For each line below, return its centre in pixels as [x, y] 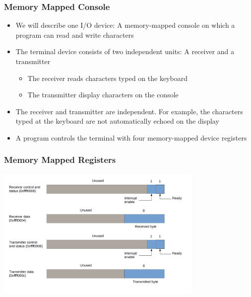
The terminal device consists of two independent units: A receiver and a [125, 51]
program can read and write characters [75, 35]
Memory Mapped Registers [60, 160]
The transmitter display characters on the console [103, 95]
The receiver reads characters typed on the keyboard [107, 78]
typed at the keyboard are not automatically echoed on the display [117, 121]
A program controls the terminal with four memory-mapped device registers [131, 137]
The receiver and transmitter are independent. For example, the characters [129, 111]
